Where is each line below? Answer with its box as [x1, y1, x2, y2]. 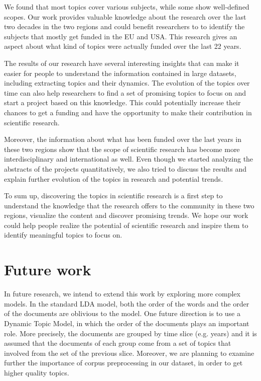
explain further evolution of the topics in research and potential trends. [4, 173, 223, 184]
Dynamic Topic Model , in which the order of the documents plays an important [4, 318, 249, 328]
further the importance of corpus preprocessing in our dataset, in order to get [4, 357, 243, 368]
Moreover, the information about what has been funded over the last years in [4, 134, 241, 144]
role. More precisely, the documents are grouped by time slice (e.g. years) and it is [4, 328, 257, 338]
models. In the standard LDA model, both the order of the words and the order [4, 298, 249, 309]
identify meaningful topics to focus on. [4, 230, 122, 240]
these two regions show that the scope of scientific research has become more [4, 143, 240, 154]
